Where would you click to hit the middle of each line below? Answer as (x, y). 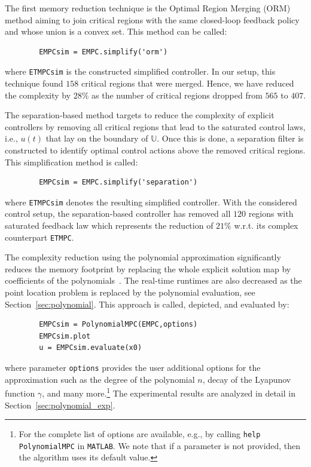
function (20, 393)
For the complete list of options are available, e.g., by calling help (140, 434)
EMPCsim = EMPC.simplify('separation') (118, 182)
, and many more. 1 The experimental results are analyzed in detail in (169, 392)
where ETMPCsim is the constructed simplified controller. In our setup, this (140, 71)
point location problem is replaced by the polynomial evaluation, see (130, 292)
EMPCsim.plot (65, 336)
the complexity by (38, 95)
